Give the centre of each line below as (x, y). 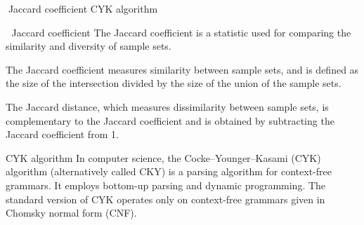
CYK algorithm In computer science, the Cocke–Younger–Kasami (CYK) (163, 157)
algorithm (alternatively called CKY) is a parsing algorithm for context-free (169, 171)
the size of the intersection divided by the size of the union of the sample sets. (174, 83)
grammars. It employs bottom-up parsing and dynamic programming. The (166, 185)
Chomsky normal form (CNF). (71, 213)
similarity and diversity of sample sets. (89, 46)
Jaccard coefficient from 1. (62, 134)
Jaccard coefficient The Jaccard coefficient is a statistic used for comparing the (181, 32)
